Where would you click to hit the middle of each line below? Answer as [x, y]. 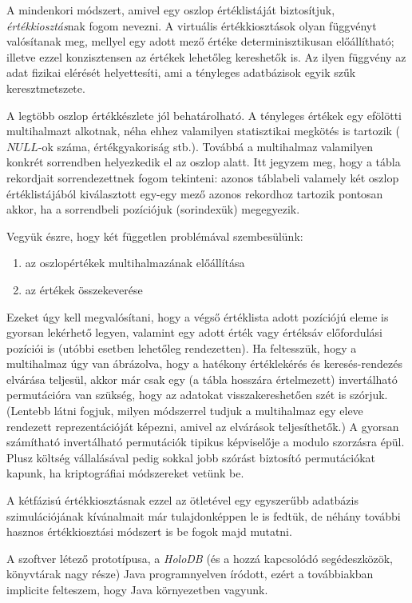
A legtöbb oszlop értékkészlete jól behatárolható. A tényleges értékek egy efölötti [204, 115]
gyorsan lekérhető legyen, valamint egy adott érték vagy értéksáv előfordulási [194, 332]
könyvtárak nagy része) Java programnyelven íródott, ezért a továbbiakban [190, 574]
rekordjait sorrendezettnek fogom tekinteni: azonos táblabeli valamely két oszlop [203, 177]
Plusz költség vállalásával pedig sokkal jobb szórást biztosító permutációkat [191, 457]
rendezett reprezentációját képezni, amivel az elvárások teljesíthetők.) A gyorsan [203, 426]
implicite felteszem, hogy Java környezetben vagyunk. [137, 589]
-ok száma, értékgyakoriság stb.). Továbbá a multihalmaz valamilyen [206, 146]
